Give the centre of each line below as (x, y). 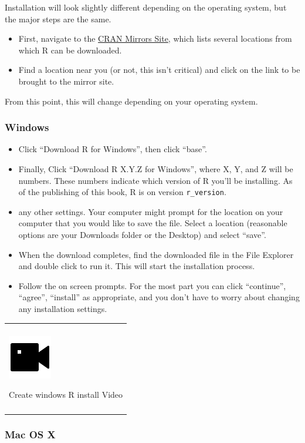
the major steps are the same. (58, 19)
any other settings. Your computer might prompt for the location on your (151, 211)
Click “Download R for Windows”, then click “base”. (113, 149)
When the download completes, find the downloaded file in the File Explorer (156, 254)
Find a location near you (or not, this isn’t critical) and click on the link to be (159, 70)
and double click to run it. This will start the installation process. (137, 266)
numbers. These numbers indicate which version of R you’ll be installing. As (155, 180)
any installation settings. (63, 308)
